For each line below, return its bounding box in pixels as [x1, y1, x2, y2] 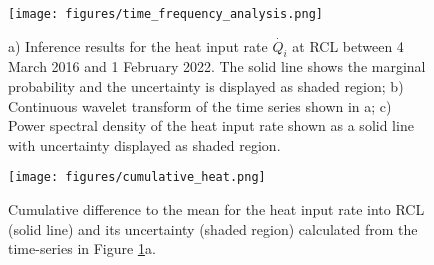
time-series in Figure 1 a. [8, 238, 156, 259]
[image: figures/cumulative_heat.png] [8, 170, 266, 185]
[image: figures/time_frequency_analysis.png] [8, 7, 323, 21]
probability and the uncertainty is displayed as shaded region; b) [8, 76, 404, 97]
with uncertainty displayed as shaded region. [8, 134, 281, 155]
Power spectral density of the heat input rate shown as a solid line [8, 115, 414, 136]
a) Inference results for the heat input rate [8, 35, 268, 56]
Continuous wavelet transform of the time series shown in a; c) [8, 95, 392, 116]
